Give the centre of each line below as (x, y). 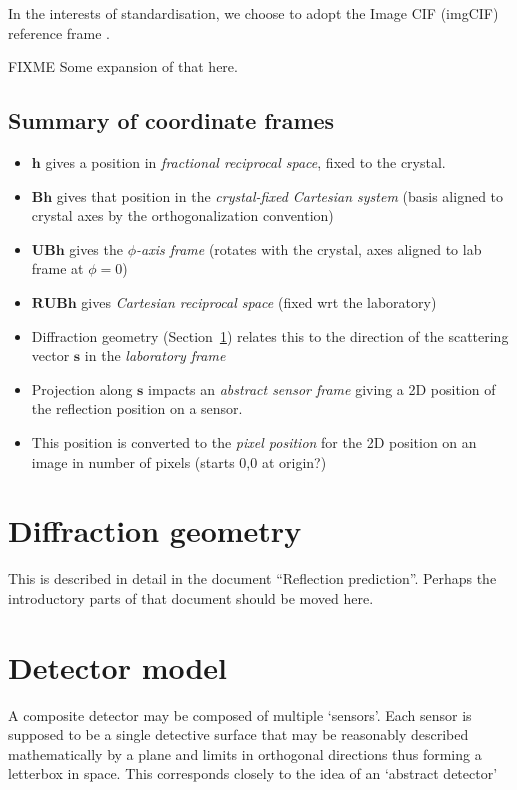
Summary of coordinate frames (171, 120)
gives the (96, 248)
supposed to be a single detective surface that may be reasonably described (238, 734)
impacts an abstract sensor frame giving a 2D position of (322, 388)
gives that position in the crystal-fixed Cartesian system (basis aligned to (280, 195)
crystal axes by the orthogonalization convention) (182, 215)
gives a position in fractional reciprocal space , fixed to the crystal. (245, 161)
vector (50, 355)
